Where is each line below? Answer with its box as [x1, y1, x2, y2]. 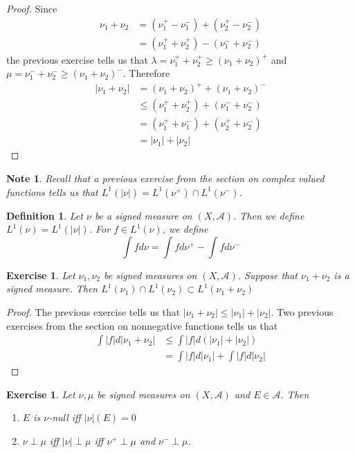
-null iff [48, 410, 81, 425]
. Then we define [233, 208, 304, 222]
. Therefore [122, 66, 170, 80]
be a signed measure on [94, 208, 192, 222]
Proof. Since [6, 1, 57, 15]
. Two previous [271, 305, 334, 319]
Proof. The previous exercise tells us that [6, 305, 181, 319]
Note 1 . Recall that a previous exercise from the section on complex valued [6, 171, 325, 186]
